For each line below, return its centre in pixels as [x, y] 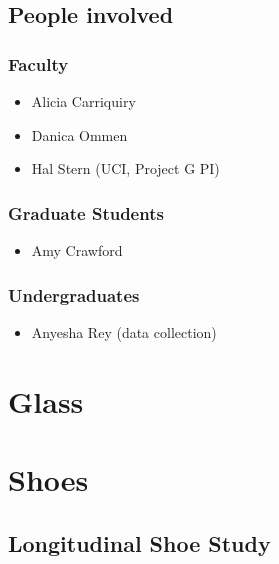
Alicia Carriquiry [83, 101]
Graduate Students [86, 212]
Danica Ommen [79, 134]
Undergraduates [74, 294]
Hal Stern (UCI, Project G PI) [125, 168]
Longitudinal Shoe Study [139, 542]
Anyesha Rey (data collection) [124, 331]
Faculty [38, 63]
